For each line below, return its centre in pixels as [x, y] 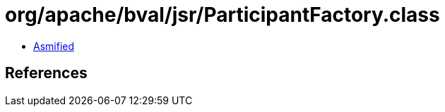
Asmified [54, 46]
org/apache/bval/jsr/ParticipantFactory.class [222, 15]
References [46, 73]
